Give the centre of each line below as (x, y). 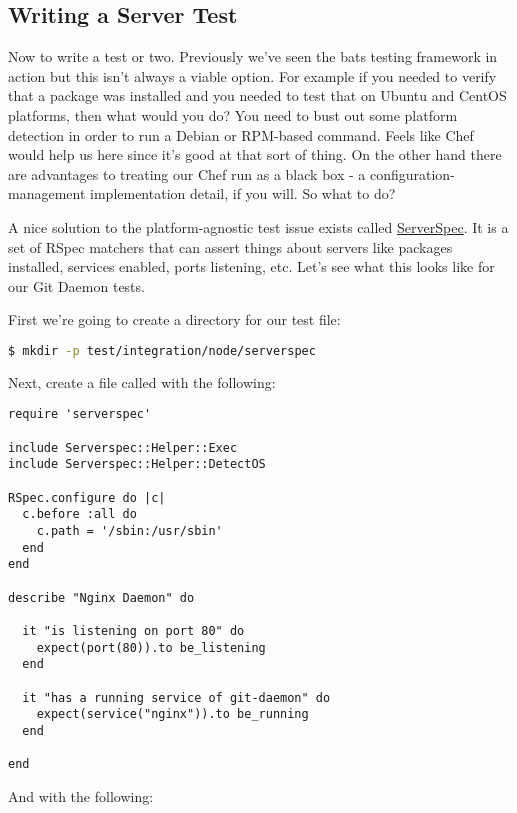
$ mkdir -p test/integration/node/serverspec (162, 350)
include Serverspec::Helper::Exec (123, 447)
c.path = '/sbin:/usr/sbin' (129, 530)
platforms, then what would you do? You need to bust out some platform (233, 114)
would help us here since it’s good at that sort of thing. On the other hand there (255, 154)
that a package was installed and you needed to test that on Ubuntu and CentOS (257, 95)
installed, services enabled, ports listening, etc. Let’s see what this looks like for (251, 266)
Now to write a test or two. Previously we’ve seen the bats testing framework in (253, 56)
